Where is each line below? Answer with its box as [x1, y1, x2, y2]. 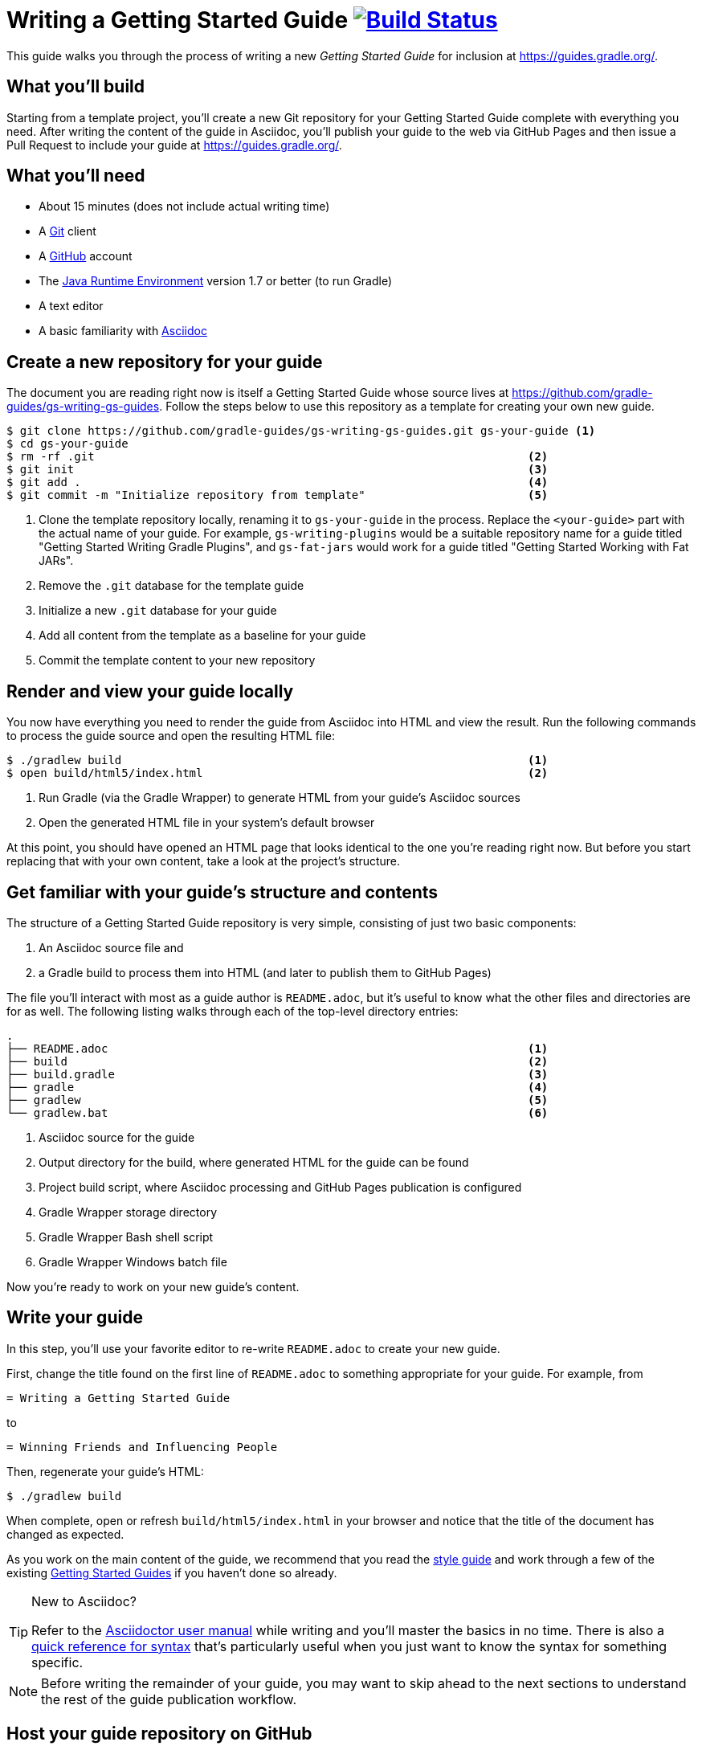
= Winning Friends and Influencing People [6, 1440, 278, 1454]
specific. [31, 1654, 84, 1670]
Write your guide [6, 1307, 143, 1328]
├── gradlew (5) [6, 1093, 549, 1106]
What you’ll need [6, 166, 145, 186]
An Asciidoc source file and [39, 940, 184, 955]
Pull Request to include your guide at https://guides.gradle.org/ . [6, 137, 342, 152]
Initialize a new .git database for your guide [39, 603, 277, 618]
